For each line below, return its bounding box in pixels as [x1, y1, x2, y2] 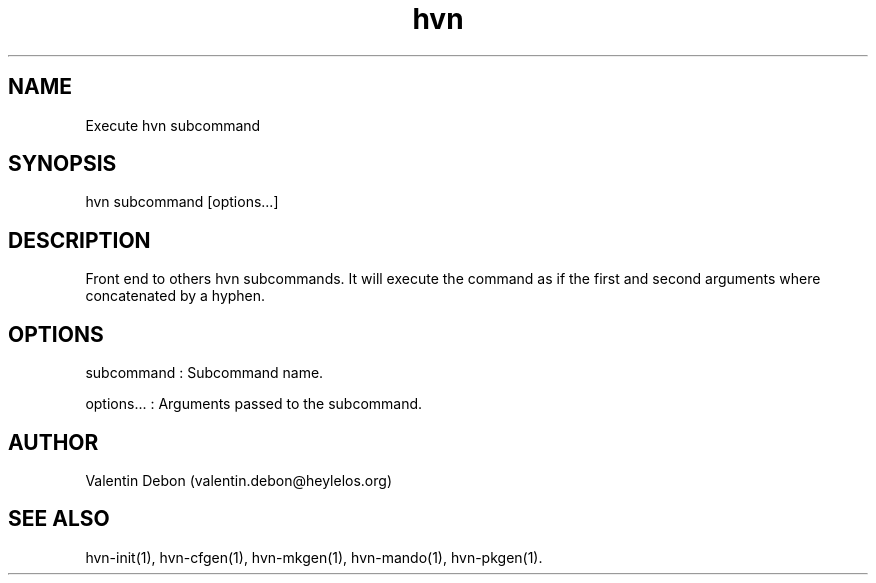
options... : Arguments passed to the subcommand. [85, 395, 423, 413]
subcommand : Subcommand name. [85, 364, 324, 382]
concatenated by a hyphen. [85, 287, 266, 305]
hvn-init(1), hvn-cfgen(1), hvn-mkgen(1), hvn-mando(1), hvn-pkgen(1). [85, 548, 543, 566]
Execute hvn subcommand [85, 116, 261, 134]
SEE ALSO [8, 506, 110, 532]
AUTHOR [8, 429, 99, 455]
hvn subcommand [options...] [85, 193, 279, 211]
